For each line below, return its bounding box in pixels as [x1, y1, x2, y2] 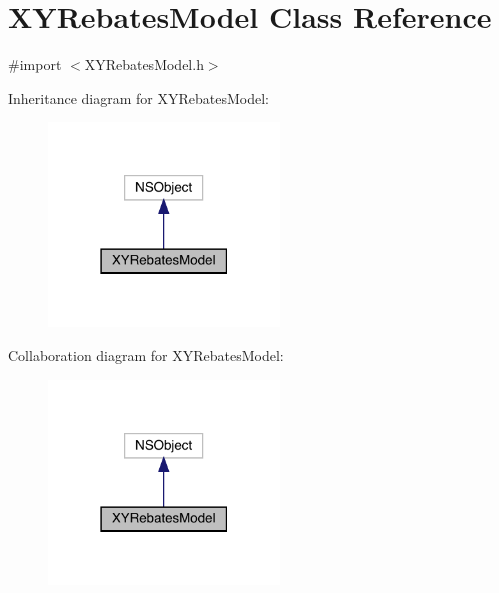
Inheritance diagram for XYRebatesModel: [8, 87, 269, 108]
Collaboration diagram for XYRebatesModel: [8, 345, 284, 366]
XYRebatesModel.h [84, 54, 204, 75]
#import [8, 54, 62, 75]
